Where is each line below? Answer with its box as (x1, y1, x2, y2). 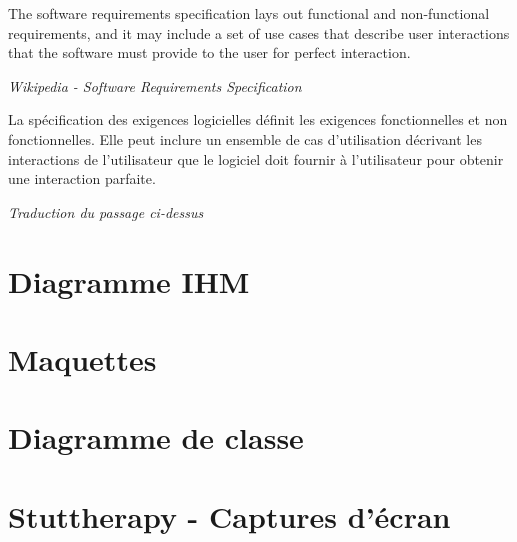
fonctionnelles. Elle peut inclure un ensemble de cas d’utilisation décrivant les (8, 128, 482, 149)
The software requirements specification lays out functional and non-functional (8, 3, 490, 23)
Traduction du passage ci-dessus (8, 201, 204, 222)
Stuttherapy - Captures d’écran (8, 495, 451, 536)
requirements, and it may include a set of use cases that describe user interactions (8, 22, 510, 43)
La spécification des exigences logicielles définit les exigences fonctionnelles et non (8, 109, 508, 130)
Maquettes (8, 338, 157, 379)
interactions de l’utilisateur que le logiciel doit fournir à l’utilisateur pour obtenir (8, 148, 504, 169)
